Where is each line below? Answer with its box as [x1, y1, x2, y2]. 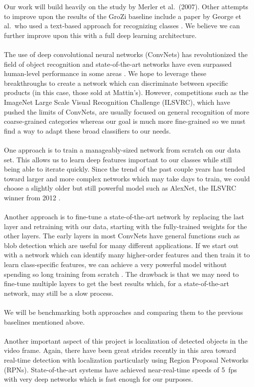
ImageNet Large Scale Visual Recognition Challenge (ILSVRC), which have [4, 97, 230, 107]
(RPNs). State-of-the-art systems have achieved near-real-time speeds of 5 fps [4, 364, 237, 374]
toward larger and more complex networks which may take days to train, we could [4, 173, 250, 183]
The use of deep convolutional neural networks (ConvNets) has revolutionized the [4, 49, 248, 59]
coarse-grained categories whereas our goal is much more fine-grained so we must [4, 116, 246, 126]
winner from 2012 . [4, 192, 61, 202]
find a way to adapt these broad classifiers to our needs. [4, 125, 171, 135]
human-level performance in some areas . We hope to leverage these [4, 68, 207, 78]
